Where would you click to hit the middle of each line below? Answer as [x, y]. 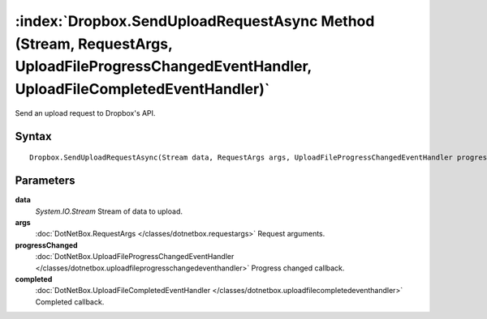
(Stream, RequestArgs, [94, 44]
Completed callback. [70, 302]
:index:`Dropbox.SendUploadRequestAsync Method [195, 21]
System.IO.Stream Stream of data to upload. [109, 211]
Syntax [33, 136]
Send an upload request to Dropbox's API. [85, 113]
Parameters [45, 181]
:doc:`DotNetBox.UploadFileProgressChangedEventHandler [135, 257]
